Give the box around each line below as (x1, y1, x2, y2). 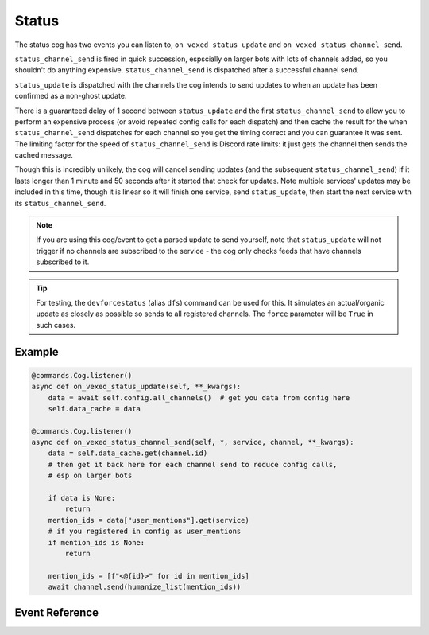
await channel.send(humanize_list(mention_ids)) (48, 582, 242, 592)
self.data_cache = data (48, 404, 141, 413)
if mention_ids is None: (48, 538, 145, 547)
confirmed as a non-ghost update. (14, 92, 127, 101)
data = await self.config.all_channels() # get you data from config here (48, 393, 350, 402)
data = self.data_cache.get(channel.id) (48, 449, 208, 458)
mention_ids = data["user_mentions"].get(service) (48, 516, 249, 524)
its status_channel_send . (14, 198, 106, 208)
